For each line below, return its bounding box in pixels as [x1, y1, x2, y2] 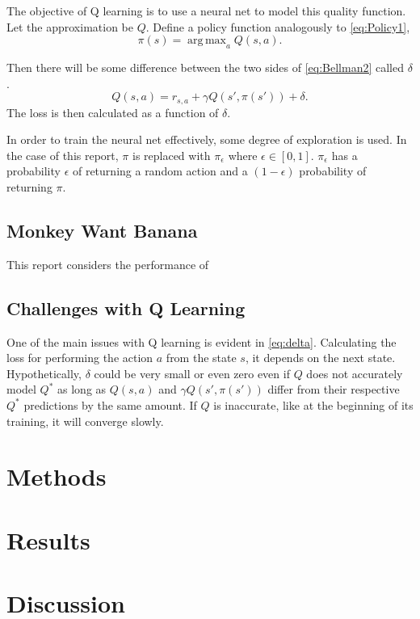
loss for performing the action [6, 349, 153, 366]
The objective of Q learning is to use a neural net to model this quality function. [6, 2, 406, 19]
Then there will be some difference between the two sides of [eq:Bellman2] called [6, 58, 404, 75]
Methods [6, 460, 107, 493]
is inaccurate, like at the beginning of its [213, 396, 414, 413]
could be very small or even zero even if [94, 364, 290, 381]
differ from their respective [267, 381, 400, 398]
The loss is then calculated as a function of [6, 103, 219, 120]
